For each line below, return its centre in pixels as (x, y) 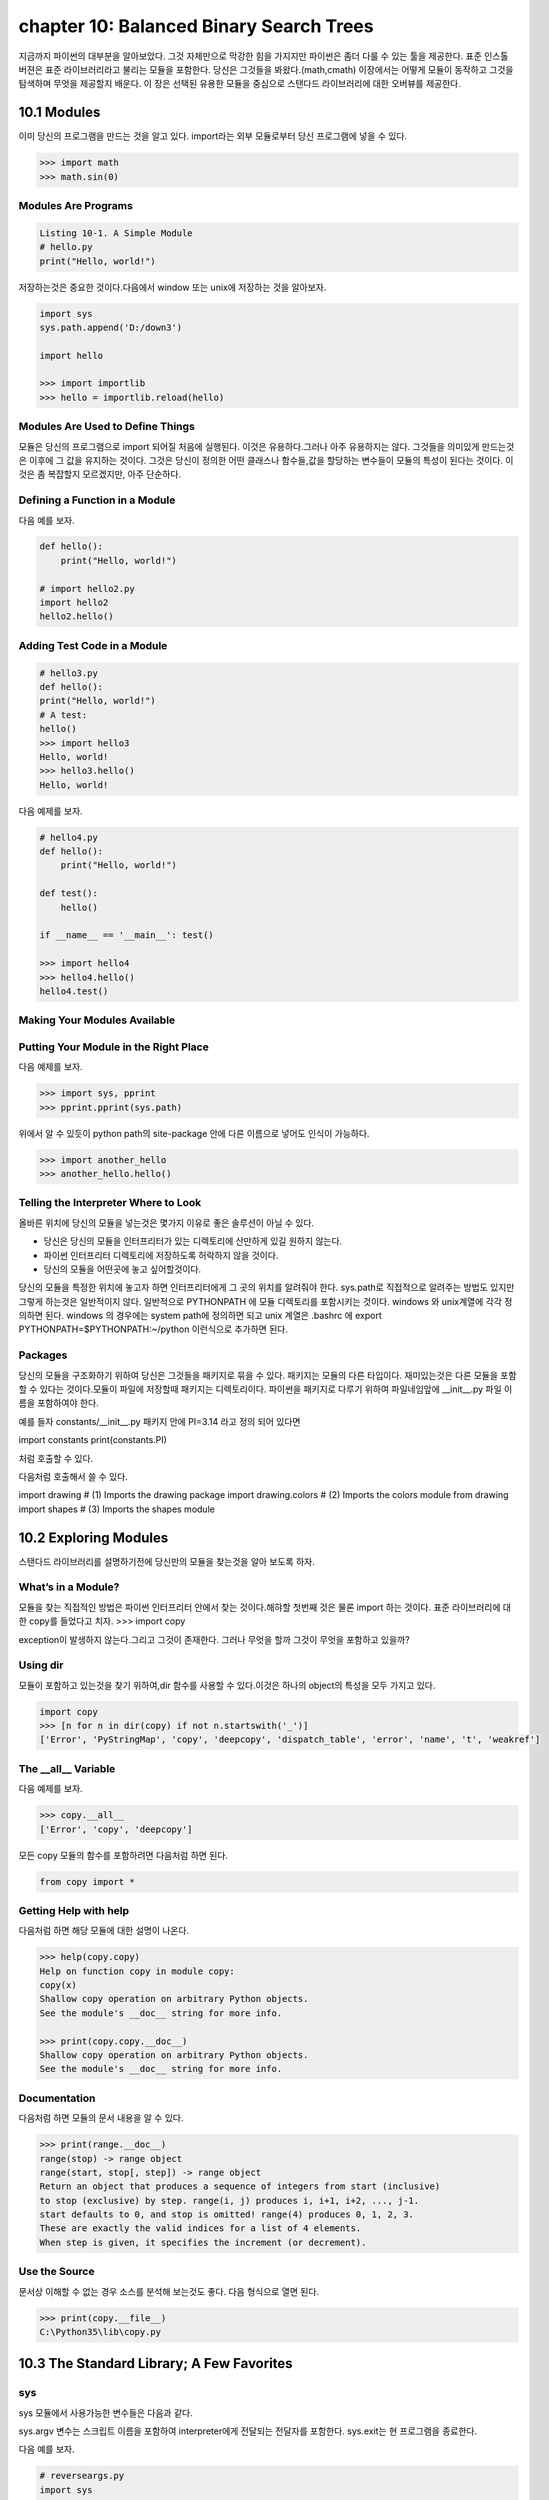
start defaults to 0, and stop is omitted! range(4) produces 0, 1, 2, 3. (227, 2214)
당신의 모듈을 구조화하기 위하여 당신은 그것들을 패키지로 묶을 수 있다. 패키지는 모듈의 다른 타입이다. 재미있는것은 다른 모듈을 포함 (267, 1375)
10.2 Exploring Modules (93, 1537)
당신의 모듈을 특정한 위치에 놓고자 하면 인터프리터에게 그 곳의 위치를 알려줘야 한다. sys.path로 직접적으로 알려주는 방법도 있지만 (266, 1287)
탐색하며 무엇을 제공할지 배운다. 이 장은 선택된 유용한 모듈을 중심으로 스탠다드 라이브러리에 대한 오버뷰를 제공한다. (240, 84)
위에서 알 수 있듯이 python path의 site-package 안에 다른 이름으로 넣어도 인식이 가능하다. (194, 1133)
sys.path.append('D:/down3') (111, 327)
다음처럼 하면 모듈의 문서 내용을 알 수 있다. (101, 2118)
